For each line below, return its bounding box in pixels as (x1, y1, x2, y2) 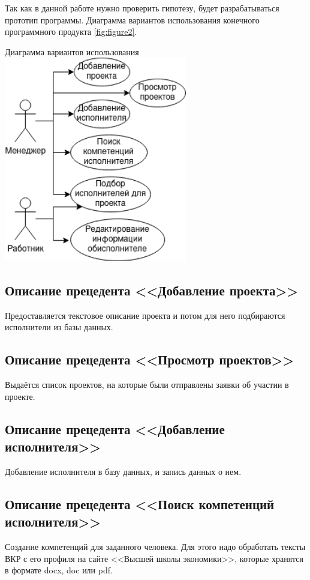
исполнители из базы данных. (5, 321, 113, 333)
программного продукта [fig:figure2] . (5, 25, 137, 38)
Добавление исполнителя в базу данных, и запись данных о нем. (5, 465, 242, 477)
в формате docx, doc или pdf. (5, 564, 113, 576)
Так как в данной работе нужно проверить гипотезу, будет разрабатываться (5, 2, 279, 14)
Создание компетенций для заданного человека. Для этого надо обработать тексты (5, 540, 306, 552)
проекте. (5, 390, 35, 402)
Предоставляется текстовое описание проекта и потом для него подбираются (5, 309, 285, 321)
